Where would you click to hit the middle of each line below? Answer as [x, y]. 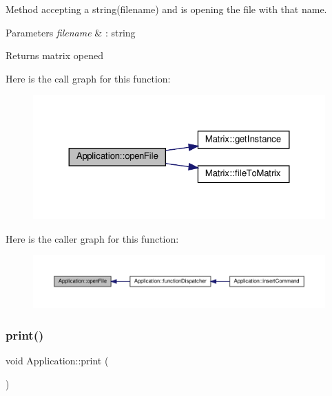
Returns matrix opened [54, 55]
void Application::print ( [57, 361]
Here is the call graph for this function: [88, 78]
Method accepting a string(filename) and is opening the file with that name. [166, 9]
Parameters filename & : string [71, 32]
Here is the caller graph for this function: [92, 238]
